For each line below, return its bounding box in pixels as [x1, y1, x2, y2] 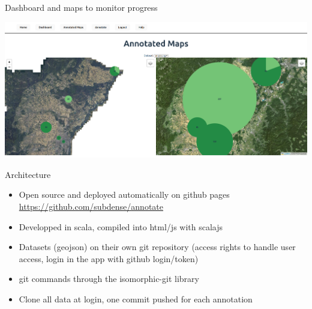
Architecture [5, 168, 51, 180]
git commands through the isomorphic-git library [19, 272, 199, 285]
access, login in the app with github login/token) [19, 252, 199, 265]
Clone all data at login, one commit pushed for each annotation [19, 292, 253, 305]
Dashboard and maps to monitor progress [5, 1, 158, 13]
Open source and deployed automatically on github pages [19, 188, 230, 201]
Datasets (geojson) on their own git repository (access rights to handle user [19, 240, 296, 253]
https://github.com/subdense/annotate [19, 200, 164, 213]
